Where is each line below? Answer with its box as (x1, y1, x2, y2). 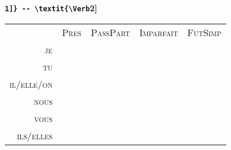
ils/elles (17, 128, 53, 142)
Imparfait (139, 25, 178, 39)
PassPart (91, 25, 130, 39)
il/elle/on (10, 76, 53, 91)
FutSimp (187, 25, 221, 39)
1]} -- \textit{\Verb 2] (5, 2, 97, 14)
